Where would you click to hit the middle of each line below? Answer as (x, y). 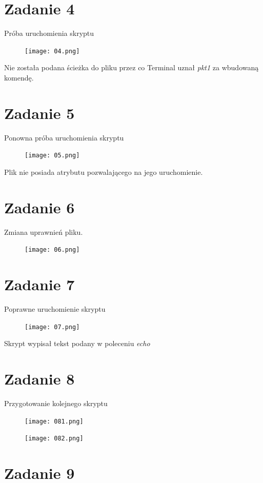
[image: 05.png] (52, 156)
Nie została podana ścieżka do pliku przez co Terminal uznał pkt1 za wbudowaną (131, 67)
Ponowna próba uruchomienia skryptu (64, 137)
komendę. (19, 77)
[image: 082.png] (54, 439)
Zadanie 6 (39, 207)
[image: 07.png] (52, 327)
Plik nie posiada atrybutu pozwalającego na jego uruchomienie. (104, 172)
